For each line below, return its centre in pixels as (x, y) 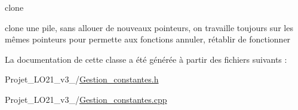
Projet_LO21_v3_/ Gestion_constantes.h (82, 79)
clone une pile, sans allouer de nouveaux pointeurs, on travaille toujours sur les (149, 27)
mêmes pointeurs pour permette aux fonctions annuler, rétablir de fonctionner (148, 39)
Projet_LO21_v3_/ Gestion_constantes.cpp (86, 99)
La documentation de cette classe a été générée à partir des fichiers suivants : (146, 59)
